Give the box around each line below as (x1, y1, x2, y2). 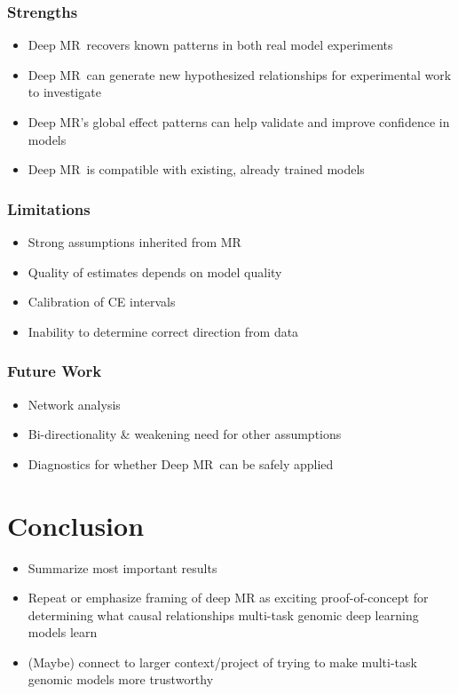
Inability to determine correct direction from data (28, 322, 299, 340)
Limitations (7, 197, 91, 219)
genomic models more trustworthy (28, 670, 214, 689)
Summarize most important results (28, 558, 217, 577)
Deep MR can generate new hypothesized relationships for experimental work (28, 65, 452, 84)
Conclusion (7, 507, 145, 543)
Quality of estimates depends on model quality (28, 262, 282, 281)
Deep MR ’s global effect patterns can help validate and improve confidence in (28, 113, 450, 131)
